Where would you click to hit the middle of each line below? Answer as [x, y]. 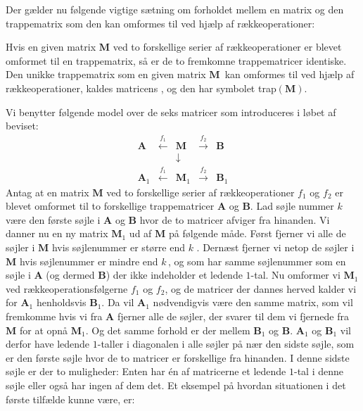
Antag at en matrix [47, 192]
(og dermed [70, 275]
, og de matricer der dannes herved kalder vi [261, 288]
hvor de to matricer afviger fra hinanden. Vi [235, 219]
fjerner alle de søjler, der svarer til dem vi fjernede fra [233, 316]
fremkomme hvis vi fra [54, 316]
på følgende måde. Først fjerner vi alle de [257, 233]
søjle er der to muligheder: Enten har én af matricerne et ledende [146, 371]
